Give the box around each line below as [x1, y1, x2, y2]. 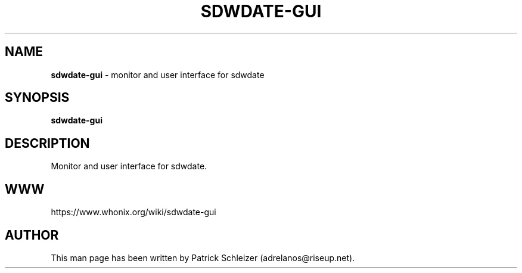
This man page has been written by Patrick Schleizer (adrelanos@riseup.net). [51, 252, 355, 263]
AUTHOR [5, 227, 59, 243]
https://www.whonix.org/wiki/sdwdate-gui [51, 207, 216, 218]
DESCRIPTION [5, 135, 90, 151]
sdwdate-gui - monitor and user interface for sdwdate [51, 69, 265, 80]
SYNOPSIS [5, 90, 70, 106]
